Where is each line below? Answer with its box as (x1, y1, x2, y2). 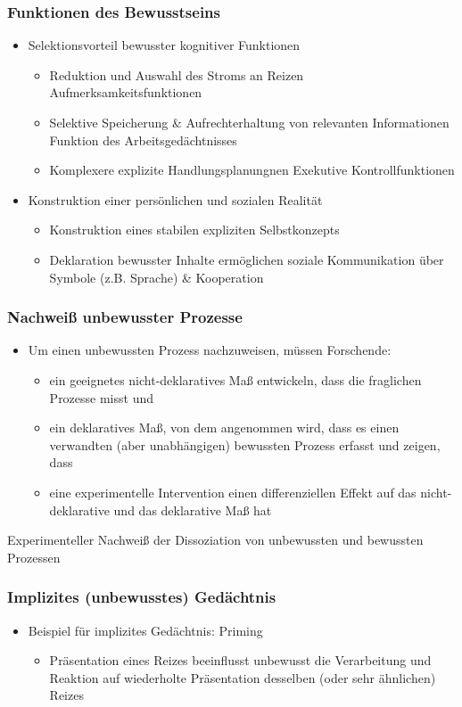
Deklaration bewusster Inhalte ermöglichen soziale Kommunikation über (49, 250, 444, 268)
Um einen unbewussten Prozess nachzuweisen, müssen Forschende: (28, 341, 392, 359)
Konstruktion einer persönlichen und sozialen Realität (28, 190, 323, 209)
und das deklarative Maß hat (113, 500, 272, 519)
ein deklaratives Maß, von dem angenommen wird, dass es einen (49, 418, 400, 437)
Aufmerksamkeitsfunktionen (49, 83, 202, 102)
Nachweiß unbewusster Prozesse (7, 306, 243, 328)
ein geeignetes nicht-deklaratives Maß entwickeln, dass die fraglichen (49, 370, 422, 389)
